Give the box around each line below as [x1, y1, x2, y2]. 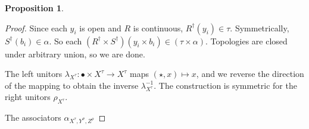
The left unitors [5, 67, 63, 80]
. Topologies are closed [205, 34, 288, 47]
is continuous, [133, 21, 183, 34]
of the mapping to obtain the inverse [5, 79, 139, 91]
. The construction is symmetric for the [154, 79, 297, 91]
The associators [5, 111, 61, 124]
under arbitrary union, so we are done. [5, 47, 145, 60]
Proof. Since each [5, 21, 67, 34]
